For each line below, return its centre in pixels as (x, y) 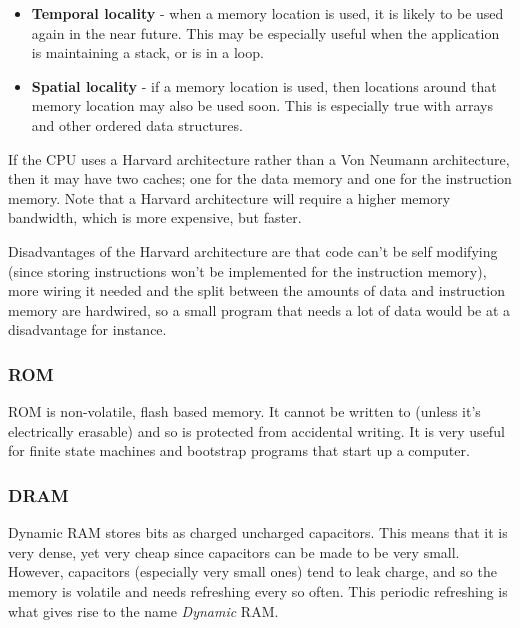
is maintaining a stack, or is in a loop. (147, 52)
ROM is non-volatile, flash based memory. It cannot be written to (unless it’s (244, 411)
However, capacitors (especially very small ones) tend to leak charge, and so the (252, 571)
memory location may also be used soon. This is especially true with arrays (262, 105)
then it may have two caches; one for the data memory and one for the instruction (260, 178)
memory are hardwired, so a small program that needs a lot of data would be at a (259, 309)
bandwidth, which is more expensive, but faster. (155, 217)
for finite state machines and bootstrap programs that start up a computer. (239, 450)
